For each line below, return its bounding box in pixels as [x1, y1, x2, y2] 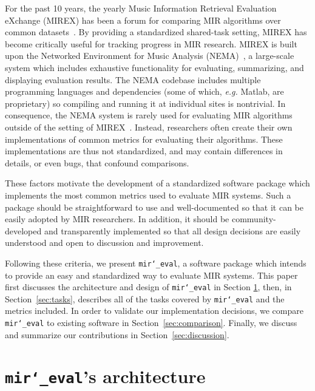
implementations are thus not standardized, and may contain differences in [5, 144, 283, 157]
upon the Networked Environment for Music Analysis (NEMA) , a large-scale [5, 49, 294, 62]
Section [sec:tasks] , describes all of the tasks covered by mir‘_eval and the [5, 292, 285, 305]
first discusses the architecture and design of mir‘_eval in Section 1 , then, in [5, 280, 292, 293]
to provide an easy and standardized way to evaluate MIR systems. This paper [5, 268, 298, 281]
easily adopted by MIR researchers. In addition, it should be [5, 212, 229, 225]
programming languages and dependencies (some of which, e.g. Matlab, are [5, 85, 284, 98]
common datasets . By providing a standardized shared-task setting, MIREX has [5, 25, 307, 38]
